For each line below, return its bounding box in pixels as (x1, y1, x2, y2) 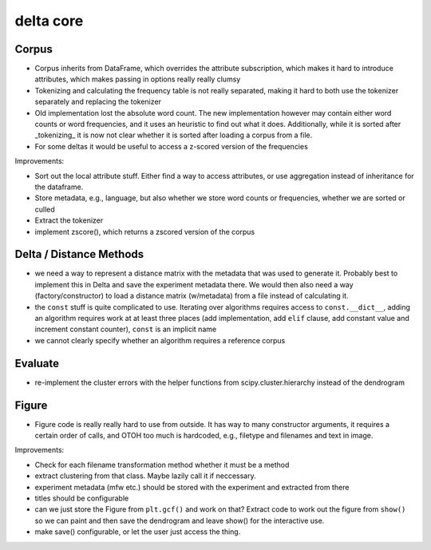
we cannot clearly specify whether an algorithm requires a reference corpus (34, 335, 286, 345)
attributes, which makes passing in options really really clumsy (34, 74, 241, 84)
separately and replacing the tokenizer (34, 97, 161, 107)
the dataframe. (34, 182, 84, 192)
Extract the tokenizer (34, 216, 104, 225)
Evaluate (14, 356, 60, 370)
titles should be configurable (34, 493, 129, 503)
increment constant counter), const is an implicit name (34, 324, 217, 334)
